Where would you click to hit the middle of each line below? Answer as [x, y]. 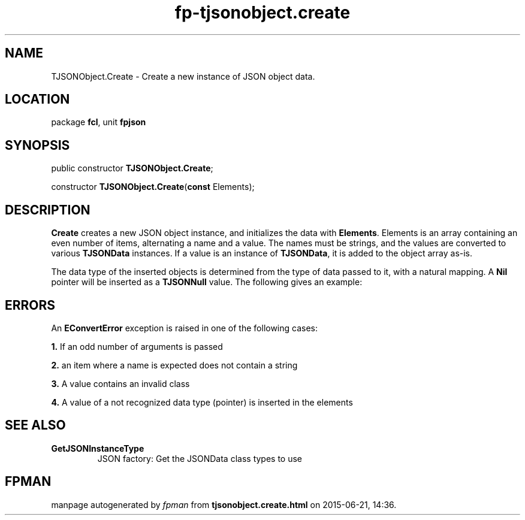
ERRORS [30, 305]
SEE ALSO [35, 425]
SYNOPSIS [37, 145]
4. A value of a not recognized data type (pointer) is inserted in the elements [202, 402]
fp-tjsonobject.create [262, 13]
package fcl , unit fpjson [99, 122]
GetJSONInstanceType [98, 448]
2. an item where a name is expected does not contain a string [174, 365]
